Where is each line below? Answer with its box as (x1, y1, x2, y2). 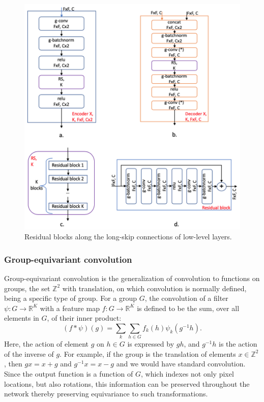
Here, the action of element (4, 338, 89, 349)
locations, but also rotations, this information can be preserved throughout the (4, 378, 250, 389)
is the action (218, 338, 257, 349)
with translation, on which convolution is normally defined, (62, 283, 247, 293)
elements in (4, 313, 39, 323)
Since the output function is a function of (4, 368, 133, 379)
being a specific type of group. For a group (4, 293, 137, 303)
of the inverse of (4, 348, 54, 359)
